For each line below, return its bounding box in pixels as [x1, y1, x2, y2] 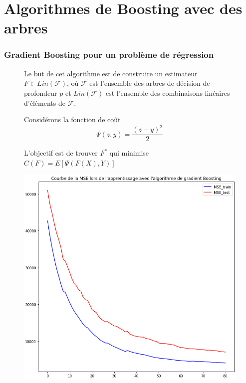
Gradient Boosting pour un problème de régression [4, 48, 214, 61]
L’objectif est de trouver [24, 148, 98, 158]
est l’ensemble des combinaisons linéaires [105, 87, 230, 98]
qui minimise [109, 148, 149, 158]
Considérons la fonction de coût [24, 114, 121, 125]
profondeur [24, 87, 57, 98]
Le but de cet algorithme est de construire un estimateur [24, 68, 198, 78]
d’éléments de [24, 97, 65, 108]
